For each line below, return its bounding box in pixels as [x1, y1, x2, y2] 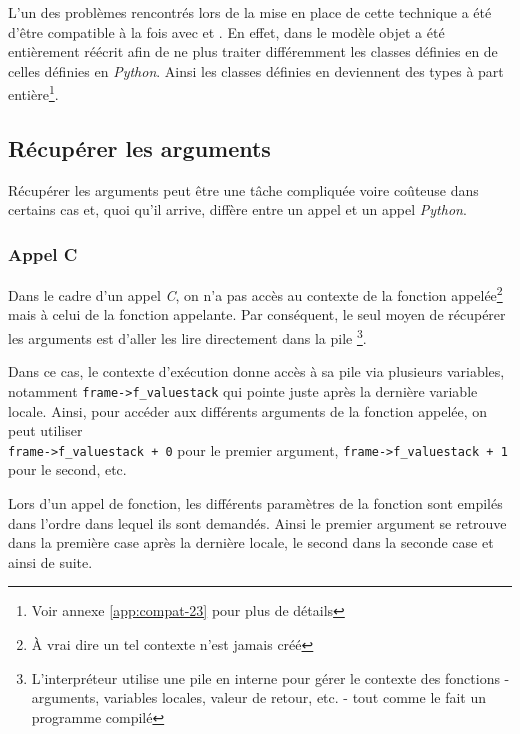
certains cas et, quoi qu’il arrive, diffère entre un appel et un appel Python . [8, 199, 467, 220]
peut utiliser [8, 420, 83, 441]
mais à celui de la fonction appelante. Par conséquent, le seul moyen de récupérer [8, 304, 506, 325]
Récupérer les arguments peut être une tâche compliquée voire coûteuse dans [8, 179, 479, 200]
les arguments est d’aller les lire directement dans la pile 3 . [8, 325, 367, 348]
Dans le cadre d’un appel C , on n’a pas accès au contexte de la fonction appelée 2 [8, 282, 503, 305]
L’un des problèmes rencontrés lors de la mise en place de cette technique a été [8, 2, 492, 22]
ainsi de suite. [8, 551, 93, 572]
